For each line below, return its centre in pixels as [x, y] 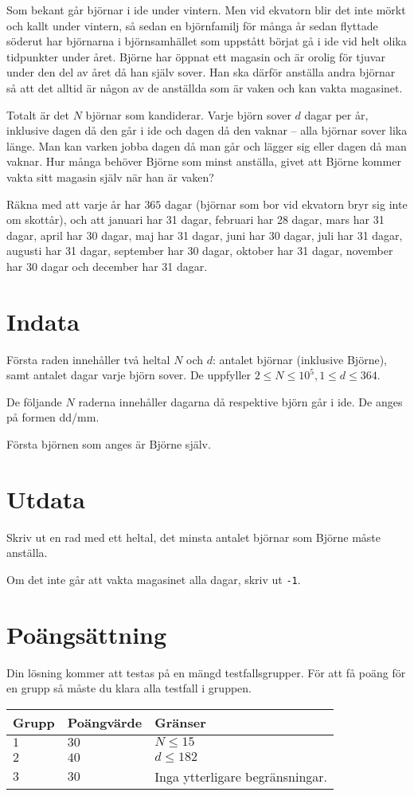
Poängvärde [105, 722]
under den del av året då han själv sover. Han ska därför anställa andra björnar [201, 72]
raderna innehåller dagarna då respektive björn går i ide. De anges [240, 401]
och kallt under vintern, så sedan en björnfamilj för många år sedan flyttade [192, 25]
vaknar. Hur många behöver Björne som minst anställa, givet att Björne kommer [204, 161]
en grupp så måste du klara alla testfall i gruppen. [129, 688]
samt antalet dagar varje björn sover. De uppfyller [129, 375]
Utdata [46, 498]
